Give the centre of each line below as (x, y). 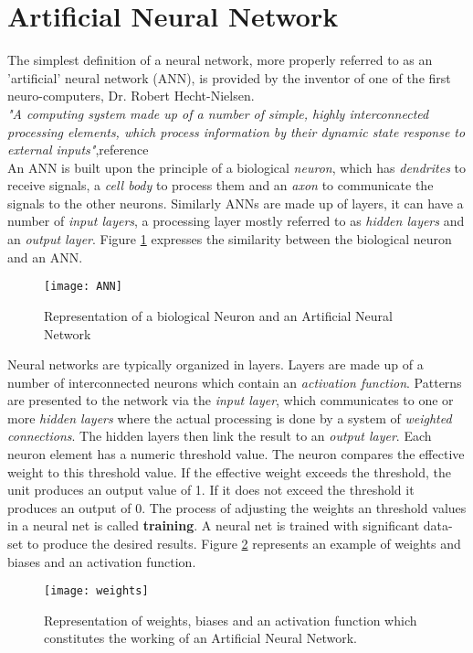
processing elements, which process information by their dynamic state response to (236, 131)
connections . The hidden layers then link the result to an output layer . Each (220, 436)
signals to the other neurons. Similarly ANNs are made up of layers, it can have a (236, 203)
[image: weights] (96, 591)
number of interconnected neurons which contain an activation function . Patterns (235, 382)
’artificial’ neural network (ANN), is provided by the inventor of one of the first (229, 77)
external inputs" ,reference (78, 150)
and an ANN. (45, 257)
